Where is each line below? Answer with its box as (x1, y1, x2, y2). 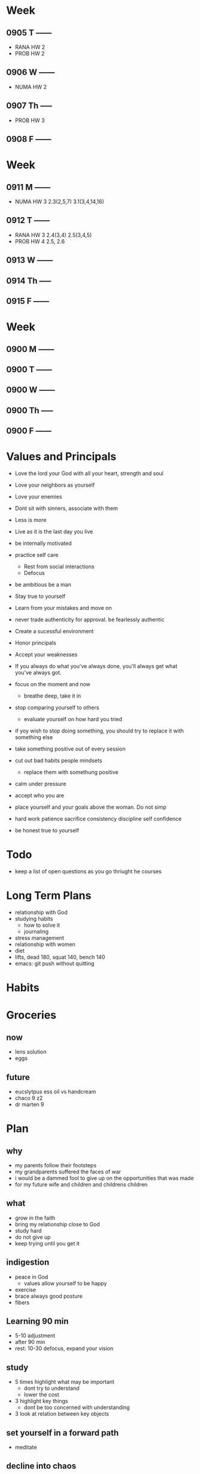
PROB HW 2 (14, 50, 45, 57)
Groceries (6, 1009, 57, 1022)
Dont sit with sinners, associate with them (14, 505, 118, 512)
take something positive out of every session (14, 745, 126, 752)
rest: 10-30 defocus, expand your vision (14, 1345, 114, 1352)
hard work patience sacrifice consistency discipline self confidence (14, 815, 182, 823)
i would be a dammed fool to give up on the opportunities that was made (14, 1174, 194, 1182)
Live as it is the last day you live (14, 528, 93, 535)
